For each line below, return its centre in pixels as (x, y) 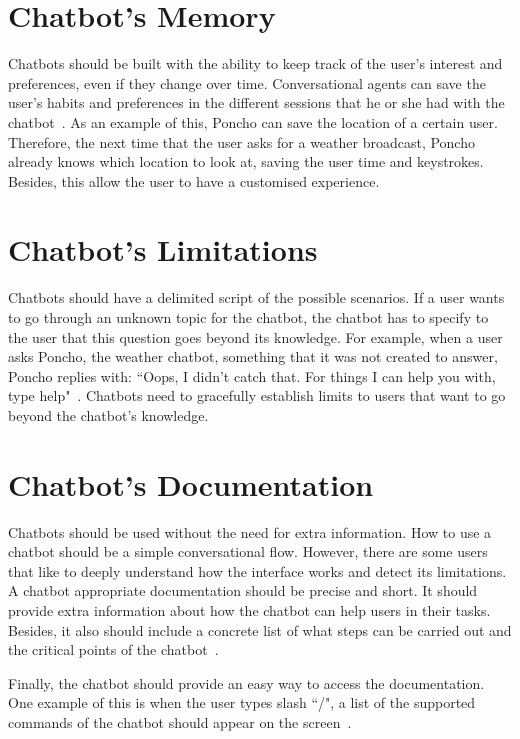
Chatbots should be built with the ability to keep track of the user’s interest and (255, 63)
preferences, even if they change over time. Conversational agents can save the (247, 82)
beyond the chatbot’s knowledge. (108, 414)
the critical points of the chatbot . (113, 649)
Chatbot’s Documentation (191, 483)
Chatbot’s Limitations (163, 249)
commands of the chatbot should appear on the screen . (180, 722)
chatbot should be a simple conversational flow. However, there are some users (248, 551)
